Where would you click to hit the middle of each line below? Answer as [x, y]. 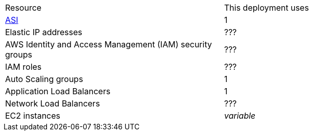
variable [240, 116]
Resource [23, 8]
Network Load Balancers [53, 103]
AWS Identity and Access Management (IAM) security [109, 44]
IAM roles [23, 67]
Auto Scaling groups [44, 79]
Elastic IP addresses [44, 32]
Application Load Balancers [58, 91]
